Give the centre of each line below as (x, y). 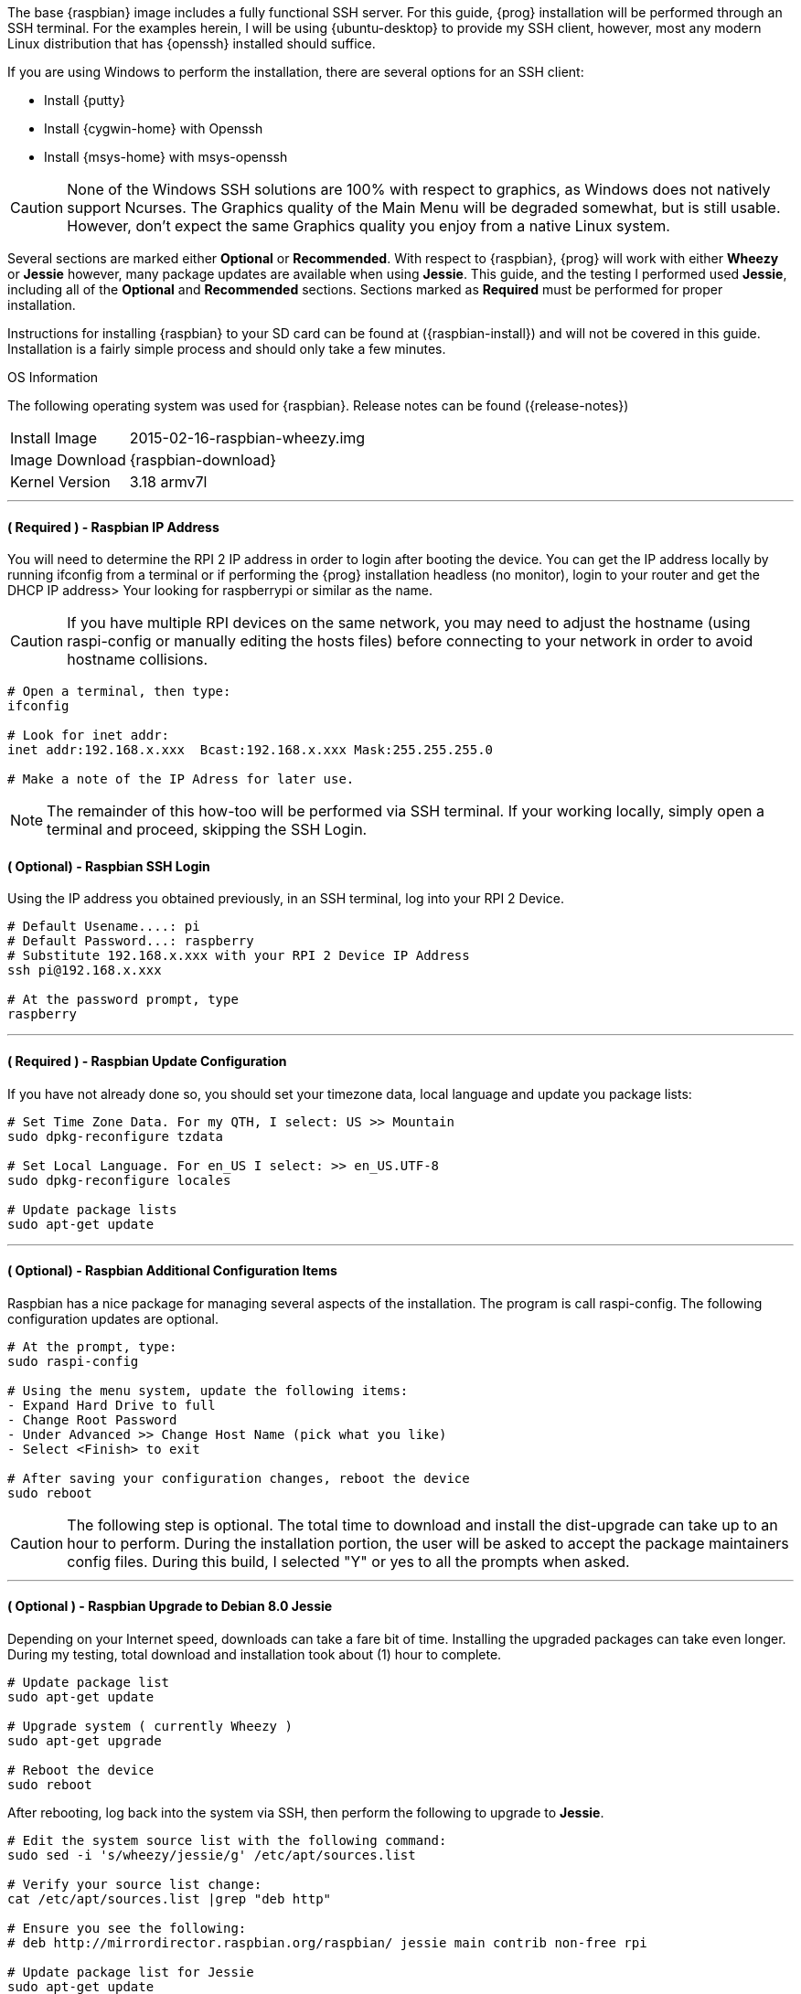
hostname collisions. (138, 660)
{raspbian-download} (203, 460)
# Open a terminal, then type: (119, 692)
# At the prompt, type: (92, 1346)
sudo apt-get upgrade (85, 1741)
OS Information (53, 377)
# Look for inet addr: (89, 736)
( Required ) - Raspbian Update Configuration (147, 1061)
